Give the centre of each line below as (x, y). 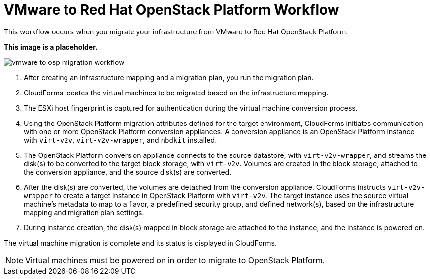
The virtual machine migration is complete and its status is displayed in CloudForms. (140, 243)
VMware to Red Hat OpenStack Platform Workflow (172, 10)
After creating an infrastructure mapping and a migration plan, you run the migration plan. (169, 77)
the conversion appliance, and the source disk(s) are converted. (128, 172)
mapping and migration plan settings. (84, 212)
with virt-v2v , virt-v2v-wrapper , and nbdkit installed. (120, 140)
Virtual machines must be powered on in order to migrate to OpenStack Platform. (175, 260)
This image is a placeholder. (51, 47)
